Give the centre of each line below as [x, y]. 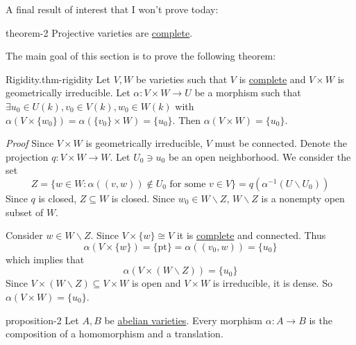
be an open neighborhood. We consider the [260, 156]
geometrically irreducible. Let [68, 92]
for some [188, 184]
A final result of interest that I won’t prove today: [112, 9]
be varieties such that [181, 79]
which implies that [45, 259]
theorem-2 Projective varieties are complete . [99, 32]
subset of [25, 212]
